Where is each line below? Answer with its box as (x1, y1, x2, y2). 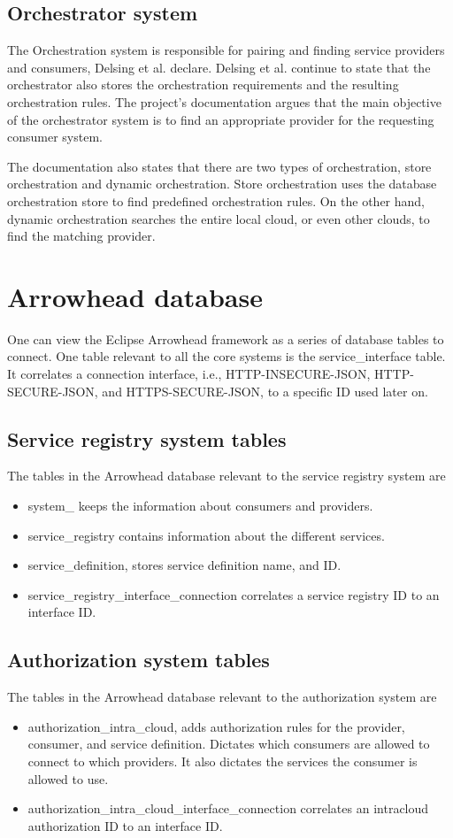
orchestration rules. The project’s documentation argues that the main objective (7, 92, 441, 111)
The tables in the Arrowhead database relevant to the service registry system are (7, 466, 446, 485)
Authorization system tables (7, 646, 270, 673)
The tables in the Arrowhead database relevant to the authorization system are (7, 688, 437, 706)
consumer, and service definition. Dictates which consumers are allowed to (27, 734, 430, 753)
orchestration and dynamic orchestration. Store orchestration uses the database (7, 174, 437, 193)
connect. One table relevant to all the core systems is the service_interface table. (7, 347, 446, 365)
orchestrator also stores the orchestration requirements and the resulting (7, 75, 399, 94)
